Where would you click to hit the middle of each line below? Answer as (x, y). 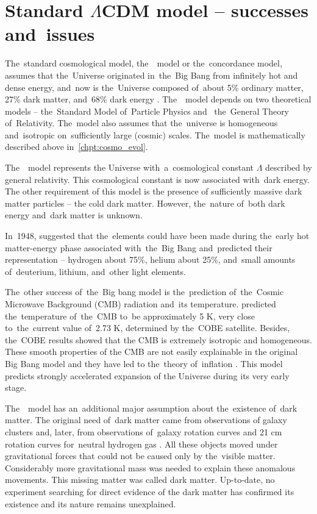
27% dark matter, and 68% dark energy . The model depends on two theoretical (158, 99)
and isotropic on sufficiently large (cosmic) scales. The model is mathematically (155, 134)
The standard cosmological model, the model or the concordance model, (144, 63)
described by (289, 167)
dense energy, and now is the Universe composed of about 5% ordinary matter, (154, 87)
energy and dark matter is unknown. (74, 215)
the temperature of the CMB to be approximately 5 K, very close (130, 316)
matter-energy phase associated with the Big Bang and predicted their (139, 247)
